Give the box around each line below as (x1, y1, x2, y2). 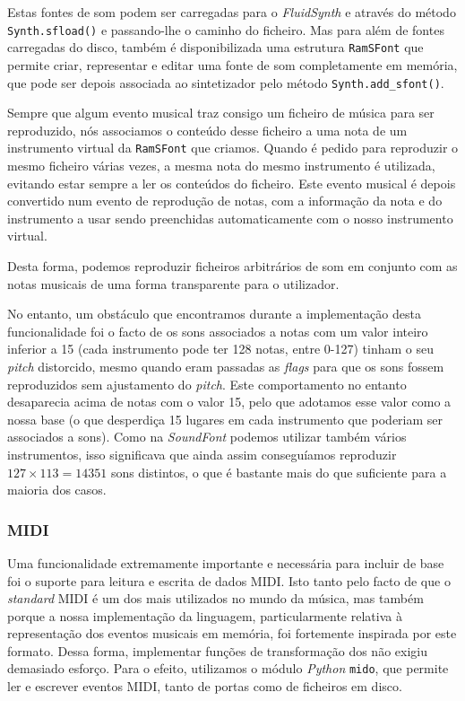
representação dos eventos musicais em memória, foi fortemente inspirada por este (7, 624, 457, 643)
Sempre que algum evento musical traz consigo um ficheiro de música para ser (7, 103, 435, 122)
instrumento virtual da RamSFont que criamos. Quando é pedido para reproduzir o (7, 138, 459, 157)
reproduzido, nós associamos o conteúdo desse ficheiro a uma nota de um (7, 120, 408, 139)
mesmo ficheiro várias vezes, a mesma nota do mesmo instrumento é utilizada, (7, 156, 435, 174)
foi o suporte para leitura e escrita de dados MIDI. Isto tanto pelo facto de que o (7, 571, 451, 590)
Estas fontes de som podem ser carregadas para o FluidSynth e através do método (7, 3, 456, 21)
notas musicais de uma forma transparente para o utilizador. (7, 274, 340, 293)
